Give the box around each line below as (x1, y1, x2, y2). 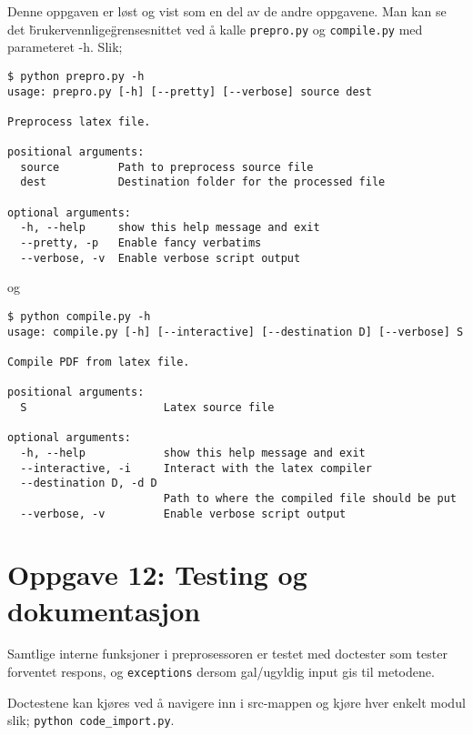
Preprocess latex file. (7, 115, 151, 128)
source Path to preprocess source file (20, 160, 314, 174)
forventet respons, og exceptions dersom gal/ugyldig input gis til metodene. (7, 662, 435, 681)
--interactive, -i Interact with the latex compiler (20, 461, 372, 475)
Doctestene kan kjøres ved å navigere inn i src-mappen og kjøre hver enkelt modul (7, 692, 466, 711)
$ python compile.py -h (7, 309, 151, 323)
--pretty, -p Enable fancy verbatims (20, 237, 262, 250)
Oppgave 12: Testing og (7, 556, 307, 593)
